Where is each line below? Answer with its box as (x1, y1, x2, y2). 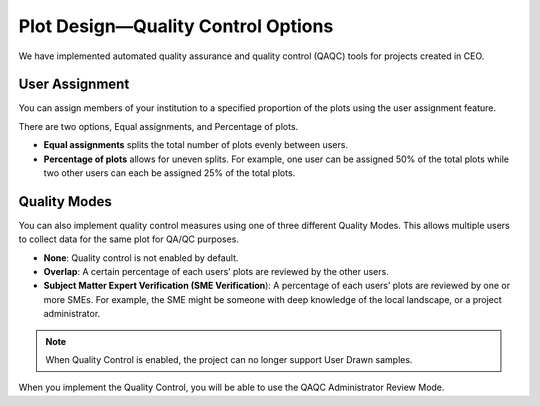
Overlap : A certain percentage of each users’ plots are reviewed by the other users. (43, 266, 389, 278)
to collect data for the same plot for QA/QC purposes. (18, 233, 240, 245)
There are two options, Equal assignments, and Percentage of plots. (18, 120, 299, 132)
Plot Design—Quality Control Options (18, 15, 334, 37)
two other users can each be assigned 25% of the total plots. (43, 167, 296, 179)
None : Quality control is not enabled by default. (43, 251, 239, 264)
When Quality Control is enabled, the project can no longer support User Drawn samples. (45, 354, 413, 366)
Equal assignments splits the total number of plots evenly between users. (43, 139, 349, 151)
